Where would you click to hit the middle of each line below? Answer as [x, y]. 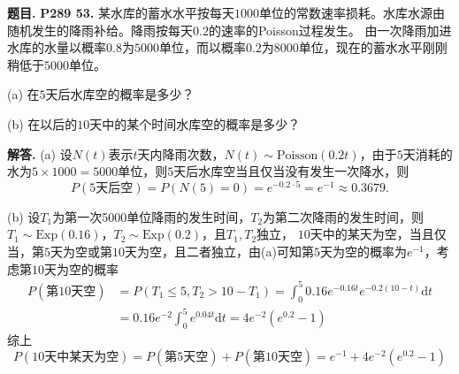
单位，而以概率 [202, 47]
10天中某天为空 [76, 358]
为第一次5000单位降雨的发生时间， [152, 216]
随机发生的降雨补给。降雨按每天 [100, 30]
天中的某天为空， [360, 234]
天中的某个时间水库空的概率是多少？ [195, 123]
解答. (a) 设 [40, 153]
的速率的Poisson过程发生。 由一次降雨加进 [330, 30]
